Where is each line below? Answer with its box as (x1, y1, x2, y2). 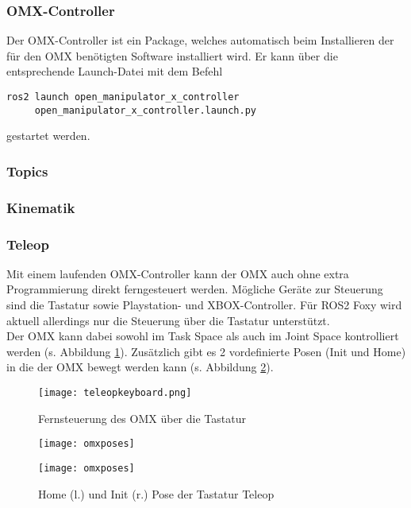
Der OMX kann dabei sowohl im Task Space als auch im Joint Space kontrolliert (6, 328, 399, 344)
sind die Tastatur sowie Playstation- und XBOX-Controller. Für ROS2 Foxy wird (6, 297, 402, 312)
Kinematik (6, 197, 75, 217)
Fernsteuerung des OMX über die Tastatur (38, 409, 246, 426)
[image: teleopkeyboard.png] (38, 386, 192, 398)
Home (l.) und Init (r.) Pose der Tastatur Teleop (38, 485, 275, 502)
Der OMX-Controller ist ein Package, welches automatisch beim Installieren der (6, 32, 394, 48)
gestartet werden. (6, 127, 90, 144)
